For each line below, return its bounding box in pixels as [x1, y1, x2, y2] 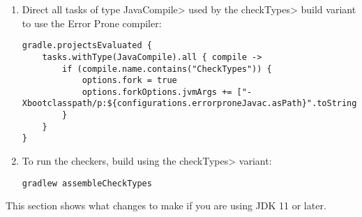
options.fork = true [82, 75, 177, 86]
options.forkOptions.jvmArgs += [82, 87, 232, 97]
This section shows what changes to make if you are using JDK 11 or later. [6, 198, 326, 213]
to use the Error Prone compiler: [22, 15, 162, 30]
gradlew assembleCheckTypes [22, 178, 152, 188]
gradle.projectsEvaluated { [22, 40, 152, 51]
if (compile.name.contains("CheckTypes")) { [62, 63, 272, 74]
